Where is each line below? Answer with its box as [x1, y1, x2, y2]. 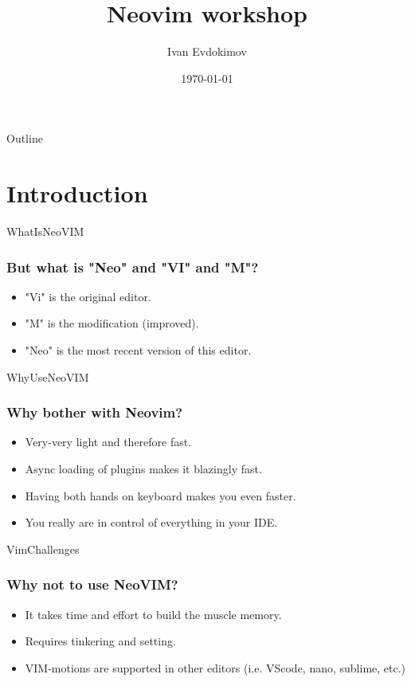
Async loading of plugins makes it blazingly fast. [25, 461, 262, 477]
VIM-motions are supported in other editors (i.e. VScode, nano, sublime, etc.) [25, 659, 406, 676]
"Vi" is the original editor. [25, 288, 151, 304]
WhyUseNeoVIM [6, 368, 89, 385]
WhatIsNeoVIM [6, 223, 84, 240]
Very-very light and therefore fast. [25, 433, 192, 450]
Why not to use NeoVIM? [6, 574, 178, 594]
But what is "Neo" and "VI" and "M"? [6, 257, 259, 276]
